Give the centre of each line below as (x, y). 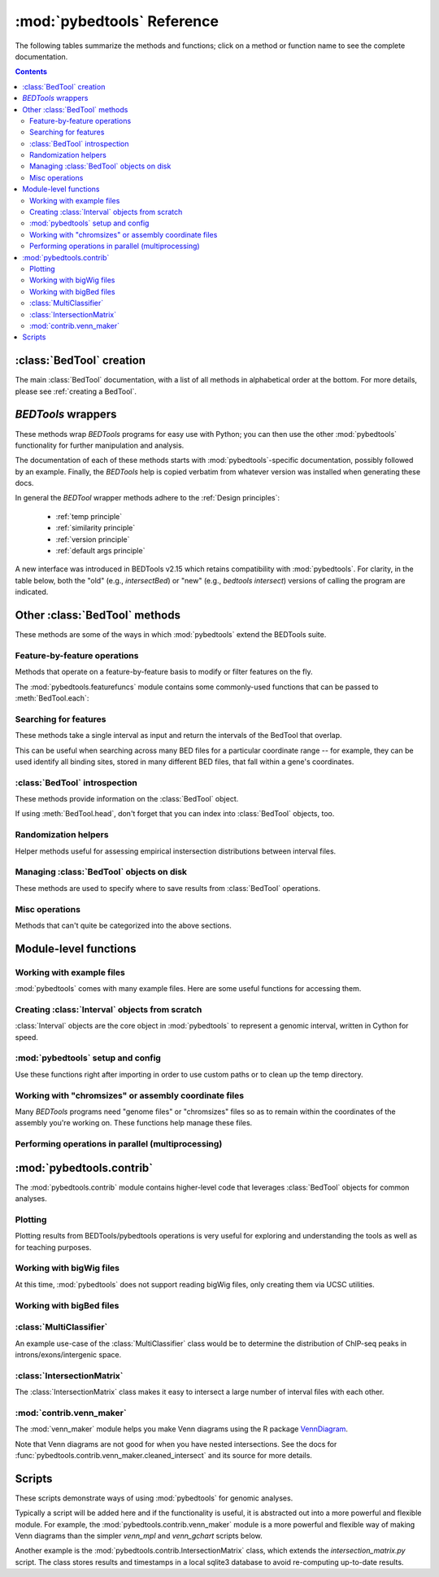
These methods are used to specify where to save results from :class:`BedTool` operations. (168, 888)
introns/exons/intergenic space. (68, 1354)
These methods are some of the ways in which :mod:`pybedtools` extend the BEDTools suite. (171, 635)
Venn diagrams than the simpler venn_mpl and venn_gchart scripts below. (139, 1536)
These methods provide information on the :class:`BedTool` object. (127, 799)
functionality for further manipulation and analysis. (100, 445)
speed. (26, 1037)
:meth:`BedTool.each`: (52, 698)
